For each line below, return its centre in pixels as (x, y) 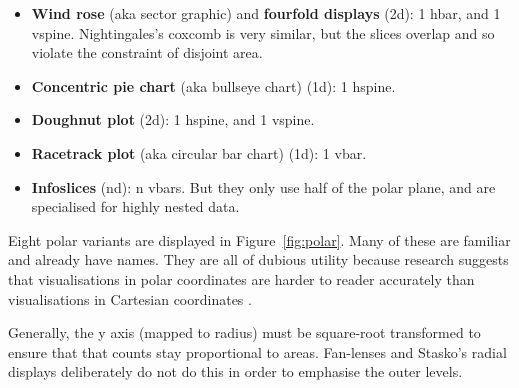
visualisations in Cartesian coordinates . (130, 298)
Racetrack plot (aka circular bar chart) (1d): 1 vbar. (199, 152)
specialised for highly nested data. (135, 206)
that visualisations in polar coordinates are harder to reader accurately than (241, 278)
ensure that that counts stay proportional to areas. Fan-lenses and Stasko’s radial (257, 351)
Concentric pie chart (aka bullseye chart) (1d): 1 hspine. (213, 85)
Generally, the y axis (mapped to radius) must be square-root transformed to (244, 332)
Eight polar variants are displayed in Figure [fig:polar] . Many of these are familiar (259, 239)
